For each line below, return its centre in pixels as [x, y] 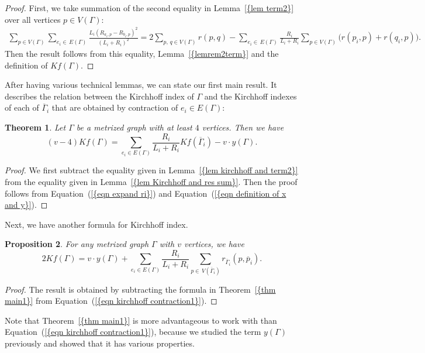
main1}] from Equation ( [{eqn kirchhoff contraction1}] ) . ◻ [111, 301]
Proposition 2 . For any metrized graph [77, 244]
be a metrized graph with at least [134, 127]
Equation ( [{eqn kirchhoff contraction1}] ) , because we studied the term [133, 332]
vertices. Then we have [243, 127]
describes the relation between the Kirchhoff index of [99, 96]
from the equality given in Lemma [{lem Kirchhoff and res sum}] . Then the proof [151, 181]
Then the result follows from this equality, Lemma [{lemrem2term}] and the [142, 53]
